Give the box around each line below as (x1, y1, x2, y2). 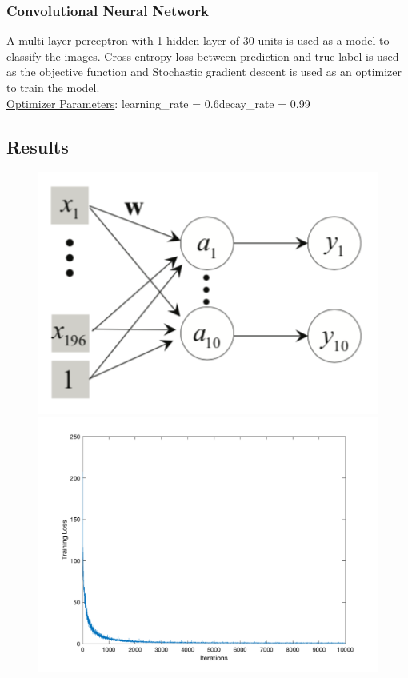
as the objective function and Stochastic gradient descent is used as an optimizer (6, 63, 402, 80)
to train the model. (6, 79, 100, 95)
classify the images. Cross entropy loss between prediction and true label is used (6, 47, 399, 64)
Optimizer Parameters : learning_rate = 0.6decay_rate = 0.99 (6, 94, 310, 111)
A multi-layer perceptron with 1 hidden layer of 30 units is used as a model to (6, 32, 390, 49)
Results (6, 134, 69, 158)
